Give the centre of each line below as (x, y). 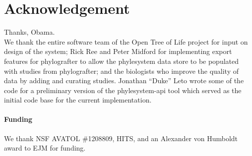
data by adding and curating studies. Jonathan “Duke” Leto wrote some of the (124, 80)
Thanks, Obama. (30, 32)
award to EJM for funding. (45, 148)
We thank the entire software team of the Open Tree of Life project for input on (126, 41)
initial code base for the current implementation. (78, 100)
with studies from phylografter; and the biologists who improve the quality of (122, 71)
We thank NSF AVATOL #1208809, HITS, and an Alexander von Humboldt (121, 138)
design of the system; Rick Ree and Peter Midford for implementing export (118, 51)
